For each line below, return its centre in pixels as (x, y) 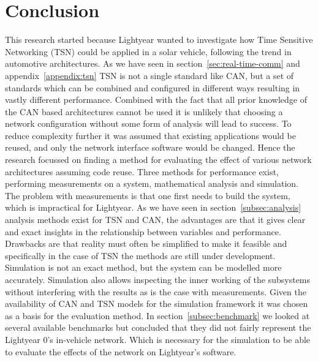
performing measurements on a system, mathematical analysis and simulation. (152, 183)
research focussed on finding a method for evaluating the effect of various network (158, 160)
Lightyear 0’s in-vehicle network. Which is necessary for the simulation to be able (158, 339)
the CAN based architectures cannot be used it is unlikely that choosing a (144, 111)
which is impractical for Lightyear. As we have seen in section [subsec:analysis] (153, 207)
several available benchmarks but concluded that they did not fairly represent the (158, 327)
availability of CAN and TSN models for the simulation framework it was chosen (157, 304)
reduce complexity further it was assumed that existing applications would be (150, 135)
